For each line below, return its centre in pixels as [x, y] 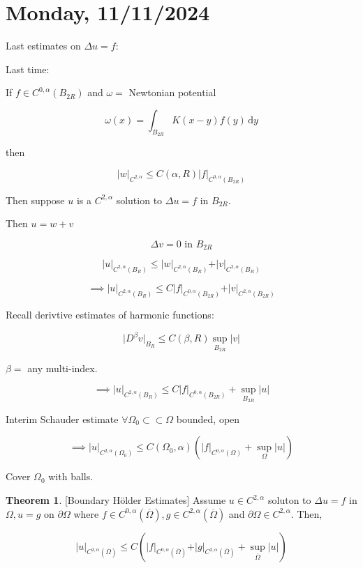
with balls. [71, 476]
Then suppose [35, 200]
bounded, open [208, 419]
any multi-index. [62, 368]
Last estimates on [43, 46]
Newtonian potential [172, 92]
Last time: [28, 69]
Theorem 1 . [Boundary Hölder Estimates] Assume [116, 500]
